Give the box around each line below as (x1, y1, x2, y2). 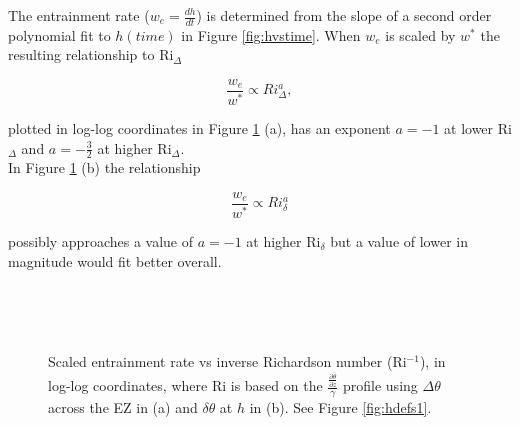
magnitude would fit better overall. (8, 250, 222, 271)
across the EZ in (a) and (48, 397, 198, 418)
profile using (343, 375, 418, 396)
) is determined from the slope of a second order (196, 5, 492, 25)
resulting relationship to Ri (8, 44, 174, 65)
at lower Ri (444, 117, 512, 138)
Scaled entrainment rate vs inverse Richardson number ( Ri (48, 351, 407, 372)
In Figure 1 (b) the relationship (8, 157, 201, 178)
